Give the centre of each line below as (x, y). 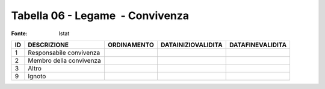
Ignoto (37, 76)
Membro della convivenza (65, 60)
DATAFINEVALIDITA (258, 45)
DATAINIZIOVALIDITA (191, 45)
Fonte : (20, 33)
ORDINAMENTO (131, 45)
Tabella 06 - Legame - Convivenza (100, 16)
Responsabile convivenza (64, 53)
